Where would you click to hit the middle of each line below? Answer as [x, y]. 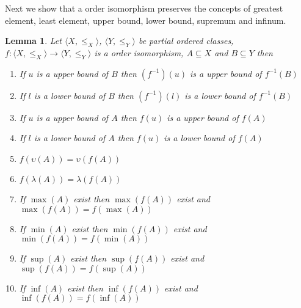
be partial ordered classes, [186, 41]
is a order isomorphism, [139, 52]
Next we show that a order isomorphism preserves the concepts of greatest [144, 8]
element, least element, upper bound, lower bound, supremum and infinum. [146, 20]
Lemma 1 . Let [33, 41]
